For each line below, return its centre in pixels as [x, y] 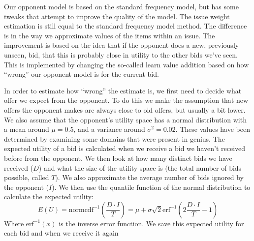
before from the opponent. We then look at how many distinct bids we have [118, 158]
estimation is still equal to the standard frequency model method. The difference [126, 26]
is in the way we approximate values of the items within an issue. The [110, 35]
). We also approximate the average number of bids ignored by [149, 177]
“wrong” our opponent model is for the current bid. [81, 74]
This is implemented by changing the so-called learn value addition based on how [127, 64]
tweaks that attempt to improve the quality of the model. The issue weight [117, 16]
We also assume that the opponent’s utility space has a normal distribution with [125, 119]
